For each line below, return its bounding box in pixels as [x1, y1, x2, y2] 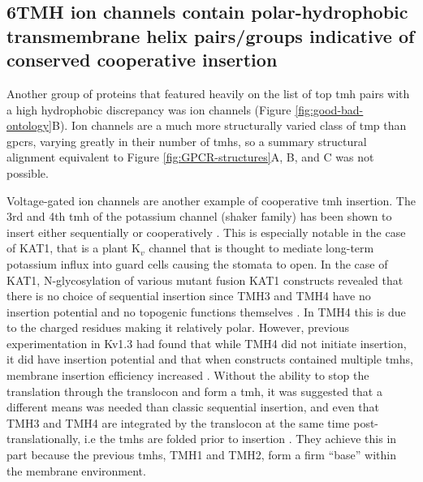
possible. [6, 164, 49, 181]
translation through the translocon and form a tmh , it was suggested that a [6, 382, 382, 399]
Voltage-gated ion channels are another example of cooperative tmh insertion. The [6, 192, 416, 209]
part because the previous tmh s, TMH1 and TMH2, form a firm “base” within [6, 446, 396, 463]
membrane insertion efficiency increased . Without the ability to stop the [6, 367, 369, 384]
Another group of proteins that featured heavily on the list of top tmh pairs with [6, 84, 410, 101]
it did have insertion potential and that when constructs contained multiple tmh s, [6, 351, 413, 368]
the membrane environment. [6, 462, 146, 479]
